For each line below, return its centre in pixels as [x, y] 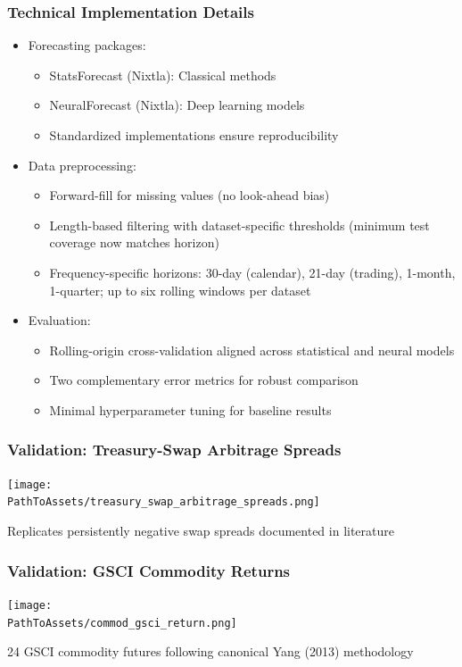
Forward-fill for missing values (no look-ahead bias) [190, 195]
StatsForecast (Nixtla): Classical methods [163, 75]
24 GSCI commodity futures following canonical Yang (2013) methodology [210, 651]
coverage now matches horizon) [134, 242]
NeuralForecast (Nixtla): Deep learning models [177, 105]
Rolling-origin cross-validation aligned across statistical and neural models [252, 350]
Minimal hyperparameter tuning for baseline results [190, 409]
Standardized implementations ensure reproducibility [194, 135]
